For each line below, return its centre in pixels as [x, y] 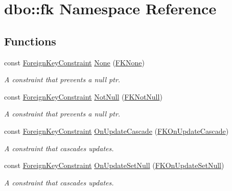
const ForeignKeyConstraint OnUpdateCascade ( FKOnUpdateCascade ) [117, 130]
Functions [30, 41]
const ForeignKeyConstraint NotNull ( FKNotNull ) [83, 96]
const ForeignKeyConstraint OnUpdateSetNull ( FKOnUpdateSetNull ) [114, 165]
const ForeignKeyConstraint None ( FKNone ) [74, 62]
